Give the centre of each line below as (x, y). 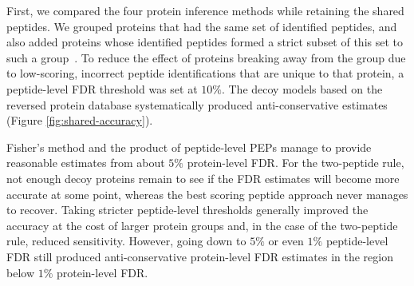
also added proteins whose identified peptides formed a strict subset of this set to (205, 42)
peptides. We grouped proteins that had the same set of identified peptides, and (202, 26)
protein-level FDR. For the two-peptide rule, (296, 163)
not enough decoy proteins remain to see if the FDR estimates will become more (203, 178)
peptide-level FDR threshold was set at (102, 88)
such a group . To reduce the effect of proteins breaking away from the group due (206, 57)
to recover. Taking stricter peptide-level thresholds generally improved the (187, 210)
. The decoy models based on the (302, 88)
